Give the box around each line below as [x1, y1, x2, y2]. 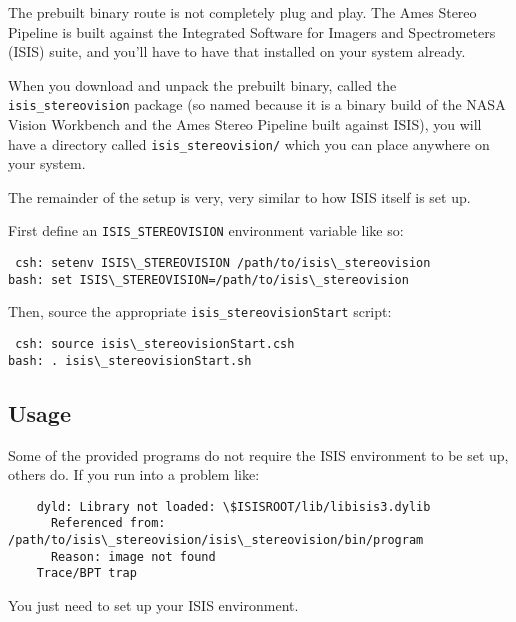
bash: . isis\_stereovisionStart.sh [8, 353, 252, 368]
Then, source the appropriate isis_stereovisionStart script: [8, 301, 392, 322]
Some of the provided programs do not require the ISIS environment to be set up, [8, 444, 509, 465]
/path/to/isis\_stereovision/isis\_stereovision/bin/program [8, 533, 424, 548]
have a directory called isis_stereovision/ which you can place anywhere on [8, 133, 490, 154]
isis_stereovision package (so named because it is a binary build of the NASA [8, 94, 506, 115]
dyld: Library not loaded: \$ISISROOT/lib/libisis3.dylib [36, 499, 431, 514]
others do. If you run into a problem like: [8, 464, 260, 485]
